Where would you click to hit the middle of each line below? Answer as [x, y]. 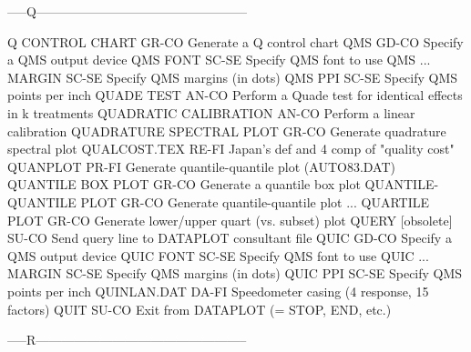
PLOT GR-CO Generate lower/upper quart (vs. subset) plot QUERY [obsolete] [230, 220]
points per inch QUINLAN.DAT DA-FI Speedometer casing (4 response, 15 [218, 291]
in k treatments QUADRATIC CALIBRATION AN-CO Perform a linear [211, 112]
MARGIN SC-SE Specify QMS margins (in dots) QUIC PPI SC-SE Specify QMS [235, 273]
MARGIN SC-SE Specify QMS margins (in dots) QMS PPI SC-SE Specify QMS [233, 77]
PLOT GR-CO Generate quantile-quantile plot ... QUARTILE [255, 201]
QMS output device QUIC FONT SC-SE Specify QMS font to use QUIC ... [218, 255]
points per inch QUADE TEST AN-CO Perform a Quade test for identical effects [235, 95]
